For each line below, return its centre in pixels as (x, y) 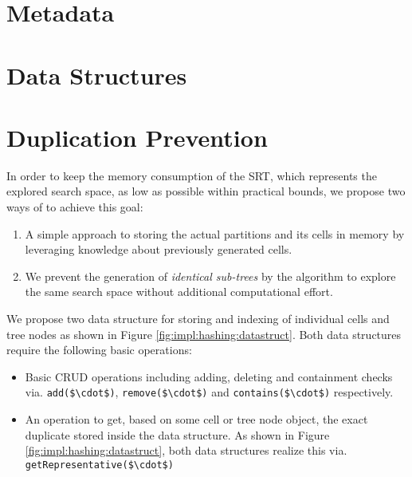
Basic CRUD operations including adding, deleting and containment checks (209, 376)
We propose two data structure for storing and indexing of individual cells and (198, 319)
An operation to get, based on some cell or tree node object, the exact (196, 419)
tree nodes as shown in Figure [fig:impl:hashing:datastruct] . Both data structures (204, 334)
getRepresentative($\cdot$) (99, 465)
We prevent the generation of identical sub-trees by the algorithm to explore (210, 276)
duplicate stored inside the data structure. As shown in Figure (177, 434)
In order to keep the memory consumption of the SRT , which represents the (192, 175)
